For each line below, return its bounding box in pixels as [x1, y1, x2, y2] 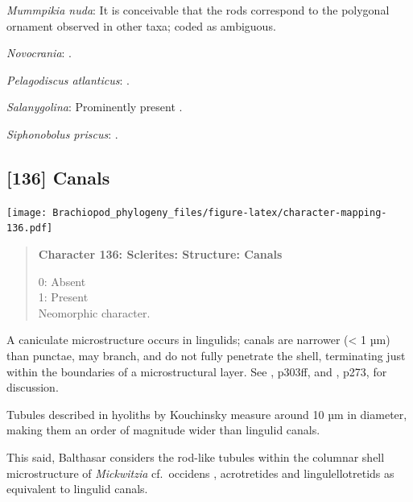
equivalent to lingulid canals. [6, 480, 148, 497]
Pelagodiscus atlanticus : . [6, 71, 130, 88]
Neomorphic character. [38, 304, 151, 321]
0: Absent [38, 272, 86, 289]
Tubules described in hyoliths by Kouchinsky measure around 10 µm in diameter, [6, 405, 407, 422]
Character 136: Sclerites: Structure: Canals [38, 246, 283, 263]
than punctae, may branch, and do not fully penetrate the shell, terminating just [6, 347, 406, 364]
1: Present [38, 288, 89, 305]
